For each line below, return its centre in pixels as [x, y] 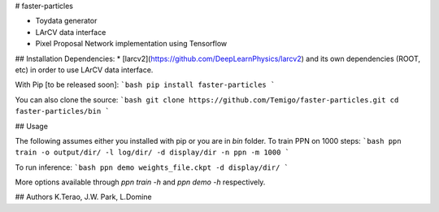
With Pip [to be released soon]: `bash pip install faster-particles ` [145, 84]
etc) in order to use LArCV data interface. [84, 70]
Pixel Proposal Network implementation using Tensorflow [131, 44]
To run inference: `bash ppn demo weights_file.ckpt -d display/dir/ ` [152, 167]
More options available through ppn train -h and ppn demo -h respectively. [140, 182]
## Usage [32, 126]
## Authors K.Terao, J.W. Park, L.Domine [83, 197]
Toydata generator [66, 21]
